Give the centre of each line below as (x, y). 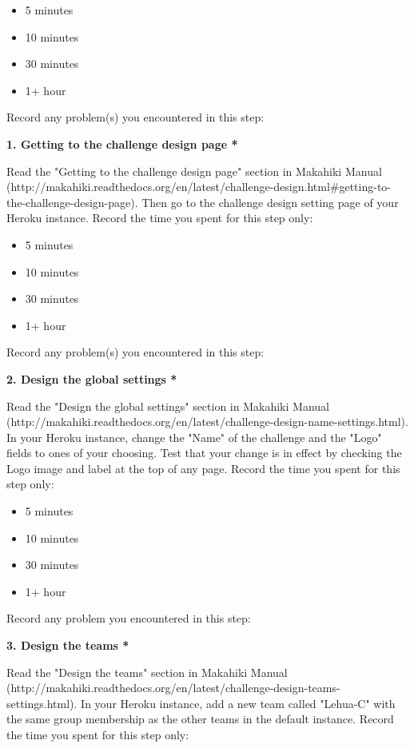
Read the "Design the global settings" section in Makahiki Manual (168, 406)
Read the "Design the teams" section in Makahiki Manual (147, 672)
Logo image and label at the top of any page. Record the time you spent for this (203, 468)
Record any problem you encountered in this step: (129, 618)
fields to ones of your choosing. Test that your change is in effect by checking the (204, 453)
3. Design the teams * (68, 645)
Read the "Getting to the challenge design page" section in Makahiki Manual (194, 171)
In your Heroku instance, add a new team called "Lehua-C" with (238, 703)
